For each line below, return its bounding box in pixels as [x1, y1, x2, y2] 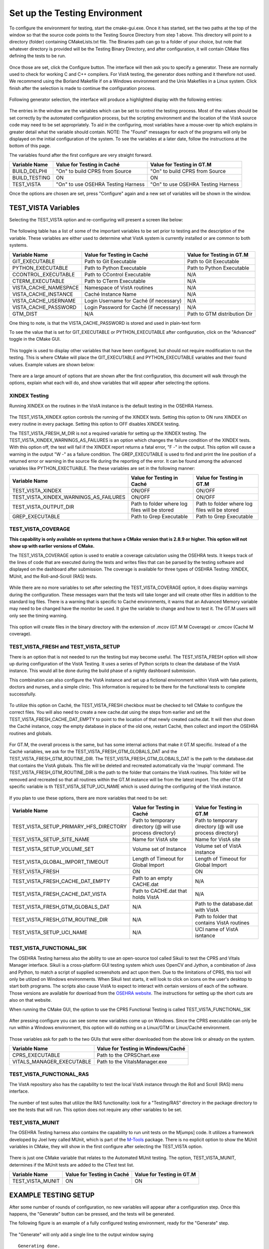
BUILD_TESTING [12, 174, 51, 181]
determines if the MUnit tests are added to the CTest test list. [9, 1162, 134, 1168]
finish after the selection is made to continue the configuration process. [9, 85, 156, 91]
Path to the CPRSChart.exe [97, 1052, 160, 1059]
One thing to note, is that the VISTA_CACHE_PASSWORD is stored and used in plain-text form [9, 320, 201, 326]
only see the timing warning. [9, 613, 68, 619]
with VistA [195, 907, 219, 914]
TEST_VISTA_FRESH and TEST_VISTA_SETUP [9, 643, 121, 650]
